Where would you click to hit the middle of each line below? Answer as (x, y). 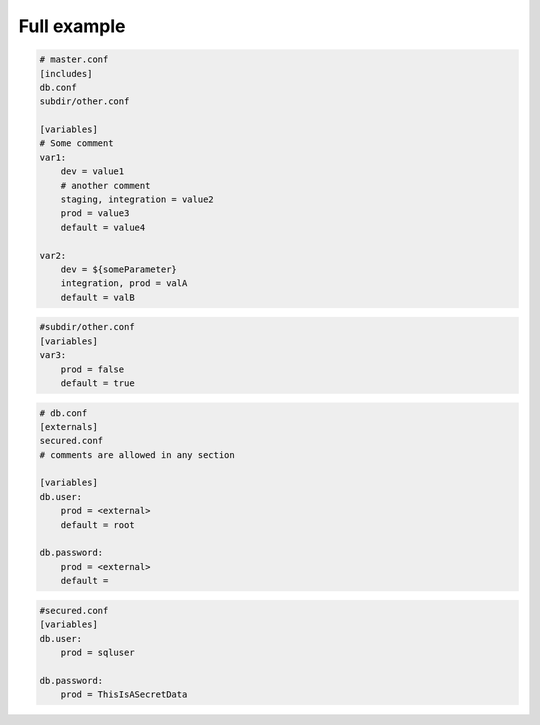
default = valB (97, 297)
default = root (97, 524)
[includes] (66, 73)
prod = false (92, 369)
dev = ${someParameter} (118, 269)
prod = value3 (95, 213)
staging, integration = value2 (137, 199)
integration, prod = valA (124, 283)
